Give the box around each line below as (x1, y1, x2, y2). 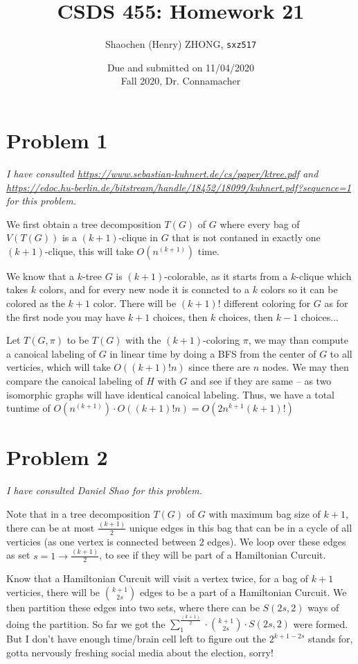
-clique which (296, 268, 352, 283)
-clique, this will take (44, 243, 134, 258)
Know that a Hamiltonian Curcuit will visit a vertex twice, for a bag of (6, 571, 309, 586)
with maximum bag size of (208, 506, 321, 521)
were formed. (293, 616, 348, 631)
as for (324, 296, 348, 311)
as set (6, 548, 30, 562)
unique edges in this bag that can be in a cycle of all (129, 520, 352, 534)
